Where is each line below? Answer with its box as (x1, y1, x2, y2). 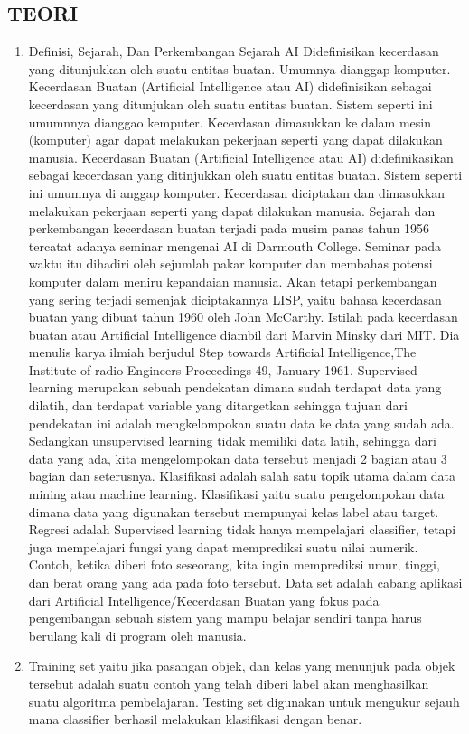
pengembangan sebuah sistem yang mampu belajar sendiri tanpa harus (28, 608, 422, 627)
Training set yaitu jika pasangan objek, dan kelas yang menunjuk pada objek (28, 656, 455, 675)
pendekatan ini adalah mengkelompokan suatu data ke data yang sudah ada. (28, 413, 455, 432)
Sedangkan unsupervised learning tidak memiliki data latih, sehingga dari (28, 431, 436, 450)
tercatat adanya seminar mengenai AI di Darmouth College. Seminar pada (28, 236, 441, 255)
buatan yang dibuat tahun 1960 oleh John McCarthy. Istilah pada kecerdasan (28, 307, 458, 326)
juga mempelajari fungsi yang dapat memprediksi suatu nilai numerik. (28, 537, 418, 556)
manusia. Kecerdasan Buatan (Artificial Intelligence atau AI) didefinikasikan (28, 147, 454, 166)
